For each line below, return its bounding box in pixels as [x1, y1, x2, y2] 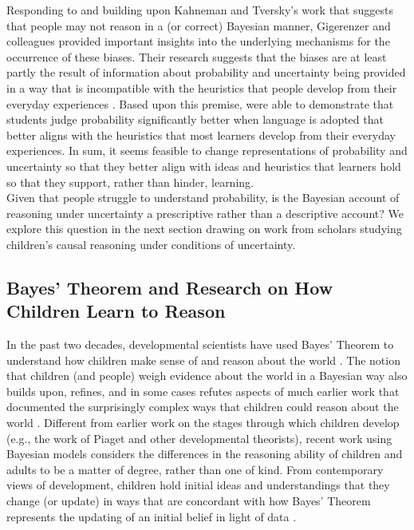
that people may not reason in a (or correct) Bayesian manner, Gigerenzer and [6, 17, 391, 34]
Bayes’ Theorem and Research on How [6, 275, 333, 299]
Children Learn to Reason [6, 299, 226, 323]
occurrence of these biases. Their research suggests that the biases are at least [6, 48, 387, 65]
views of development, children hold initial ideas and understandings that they [6, 477, 390, 493]
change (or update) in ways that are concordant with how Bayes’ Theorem [6, 492, 371, 509]
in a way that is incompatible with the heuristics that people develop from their [6, 79, 397, 96]
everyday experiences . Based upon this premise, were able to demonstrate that [6, 95, 394, 112]
